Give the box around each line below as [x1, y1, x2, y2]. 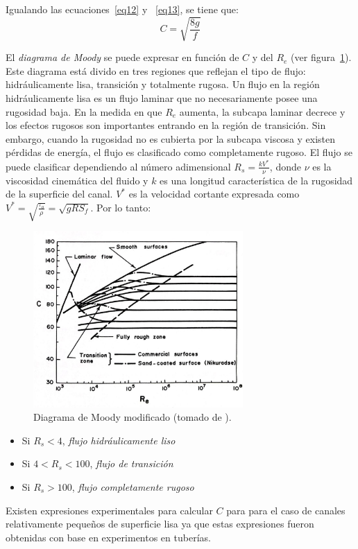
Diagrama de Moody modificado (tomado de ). [33, 410, 232, 424]
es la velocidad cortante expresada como [128, 186, 300, 201]
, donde [269, 159, 301, 173]
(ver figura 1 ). [291, 50, 352, 64]
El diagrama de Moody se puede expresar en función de [6, 50, 239, 64]
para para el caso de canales [226, 503, 346, 517]
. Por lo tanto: [90, 200, 151, 214]
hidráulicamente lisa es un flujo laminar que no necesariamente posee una [6, 90, 318, 105]
